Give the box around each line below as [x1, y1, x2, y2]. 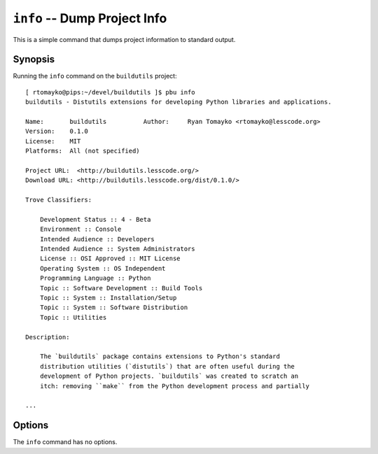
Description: [25, 333, 70, 341]
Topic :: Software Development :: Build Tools [39, 284, 203, 292]
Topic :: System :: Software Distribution [39, 304, 188, 311]
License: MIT [25, 137, 81, 145]
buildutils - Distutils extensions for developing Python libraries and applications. [25, 98, 332, 106]
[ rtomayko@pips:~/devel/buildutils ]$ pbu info [25, 88, 195, 96]
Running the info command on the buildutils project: [13, 72, 178, 80]
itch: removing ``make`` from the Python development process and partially [39, 382, 310, 390]
